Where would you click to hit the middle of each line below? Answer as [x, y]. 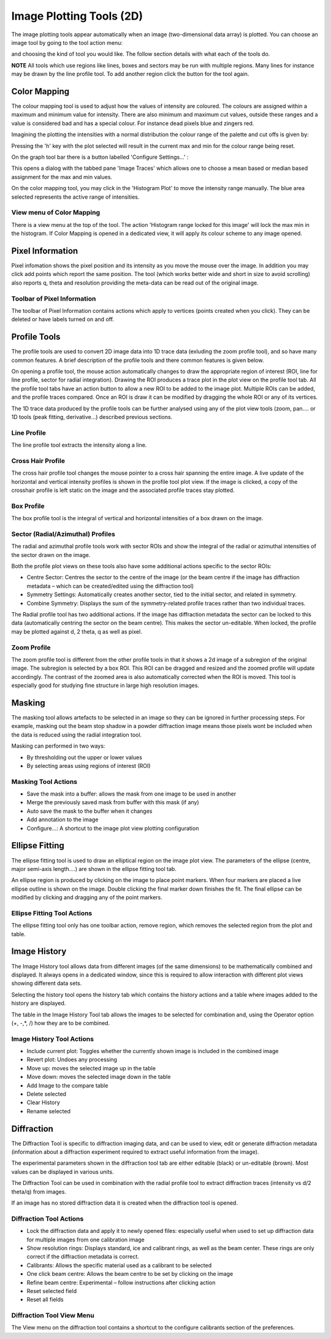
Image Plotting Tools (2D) [77, 16]
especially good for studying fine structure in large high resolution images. [105, 685]
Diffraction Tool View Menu [53, 1316]
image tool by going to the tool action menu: [67, 42]
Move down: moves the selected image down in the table [99, 1077]
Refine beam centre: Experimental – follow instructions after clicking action [121, 1283]
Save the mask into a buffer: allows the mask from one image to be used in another [131, 794]
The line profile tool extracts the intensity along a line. [79, 445]
